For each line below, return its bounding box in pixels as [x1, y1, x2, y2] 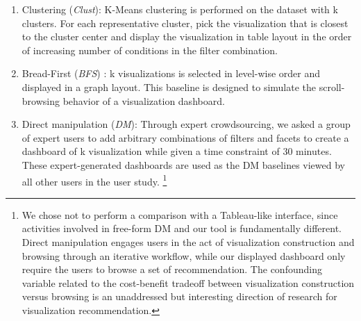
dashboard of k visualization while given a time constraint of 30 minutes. [22, 144, 332, 158]
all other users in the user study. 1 [22, 172, 167, 188]
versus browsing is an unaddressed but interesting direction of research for [22, 289, 337, 304]
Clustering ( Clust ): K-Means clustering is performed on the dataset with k [22, 2, 338, 16]
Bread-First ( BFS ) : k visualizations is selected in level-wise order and [22, 66, 320, 81]
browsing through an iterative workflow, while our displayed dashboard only [22, 248, 346, 263]
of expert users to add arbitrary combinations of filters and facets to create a [22, 130, 349, 145]
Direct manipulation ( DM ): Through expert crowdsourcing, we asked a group [22, 117, 351, 131]
